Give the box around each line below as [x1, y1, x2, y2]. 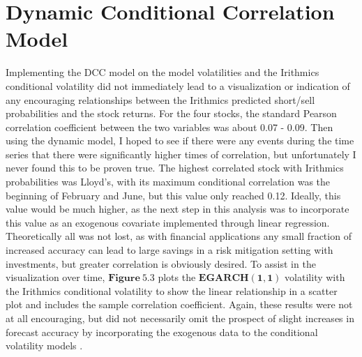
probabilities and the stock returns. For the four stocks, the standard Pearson [6, 106, 337, 121]
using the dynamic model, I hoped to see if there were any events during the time [6, 133, 354, 148]
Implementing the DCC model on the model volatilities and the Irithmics [6, 65, 319, 79]
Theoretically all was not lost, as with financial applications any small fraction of [6, 229, 352, 243]
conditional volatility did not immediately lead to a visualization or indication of [6, 78, 350, 93]
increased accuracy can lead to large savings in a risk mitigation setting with [6, 243, 333, 257]
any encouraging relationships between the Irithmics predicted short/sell [6, 92, 315, 107]
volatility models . [6, 338, 83, 353]
